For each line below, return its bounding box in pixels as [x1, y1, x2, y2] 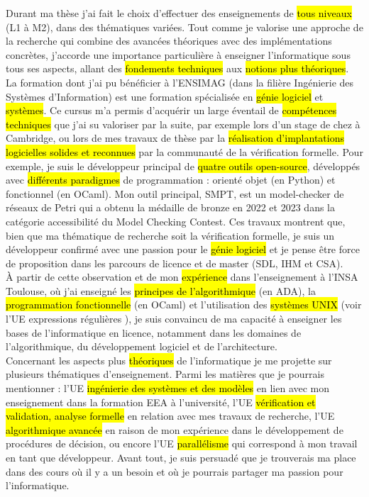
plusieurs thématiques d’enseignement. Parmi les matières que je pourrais [6, 367, 324, 381]
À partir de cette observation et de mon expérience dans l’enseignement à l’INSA [6, 269, 358, 284]
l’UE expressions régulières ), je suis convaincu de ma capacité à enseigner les [6, 311, 342, 326]
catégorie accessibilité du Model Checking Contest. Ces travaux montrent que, [6, 213, 346, 228]
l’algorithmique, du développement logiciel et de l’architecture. [6, 339, 277, 354]
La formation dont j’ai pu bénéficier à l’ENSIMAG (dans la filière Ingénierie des [6, 74, 354, 89]
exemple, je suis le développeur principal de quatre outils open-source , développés [6, 158, 360, 173]
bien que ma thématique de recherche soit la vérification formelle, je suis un [6, 228, 335, 242]
